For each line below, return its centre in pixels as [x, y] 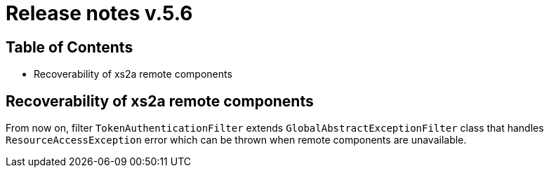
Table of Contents [70, 47]
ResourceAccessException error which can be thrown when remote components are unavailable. [236, 140]
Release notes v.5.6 [99, 13]
